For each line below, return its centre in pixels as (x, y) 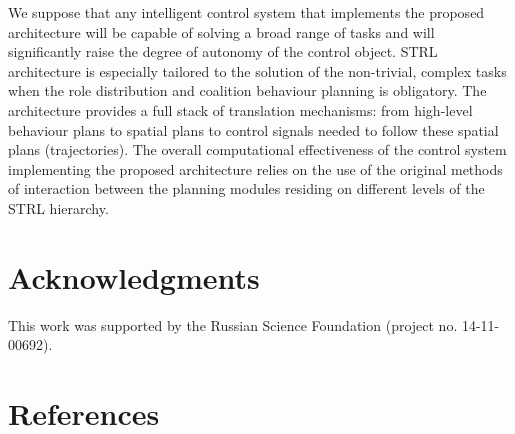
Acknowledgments (134, 276)
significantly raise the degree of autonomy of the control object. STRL (223, 51)
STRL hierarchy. (58, 207)
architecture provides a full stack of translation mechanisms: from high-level (240, 109)
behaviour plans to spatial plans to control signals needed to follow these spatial (253, 129)
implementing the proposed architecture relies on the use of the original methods (255, 168)
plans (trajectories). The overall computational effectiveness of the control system (257, 149)
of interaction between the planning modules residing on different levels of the (246, 188)
